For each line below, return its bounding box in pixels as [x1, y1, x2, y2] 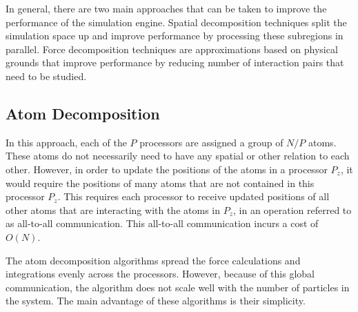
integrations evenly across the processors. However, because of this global [6, 266, 315, 281]
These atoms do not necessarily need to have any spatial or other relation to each [6, 148, 350, 163]
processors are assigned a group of [139, 135, 284, 149]
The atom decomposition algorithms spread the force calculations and [6, 253, 301, 267]
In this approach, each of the [6, 135, 127, 149]
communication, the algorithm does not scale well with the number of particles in [6, 280, 350, 294]
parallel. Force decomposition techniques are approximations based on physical [6, 41, 338, 56]
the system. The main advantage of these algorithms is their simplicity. [6, 293, 306, 308]
